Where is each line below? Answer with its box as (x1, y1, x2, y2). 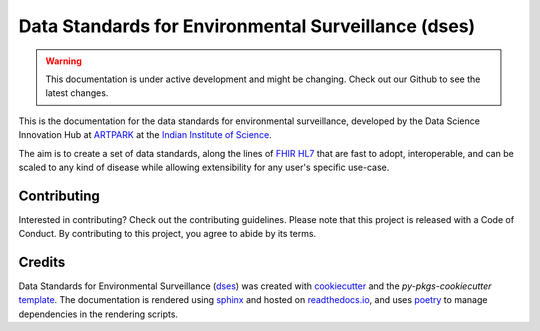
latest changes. (45, 87, 109, 99)
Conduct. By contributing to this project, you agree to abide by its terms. (18, 228, 317, 240)
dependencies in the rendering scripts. (18, 308, 179, 320)
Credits (18, 254, 66, 270)
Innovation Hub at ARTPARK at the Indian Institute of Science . (18, 129, 272, 141)
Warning (45, 55, 82, 67)
